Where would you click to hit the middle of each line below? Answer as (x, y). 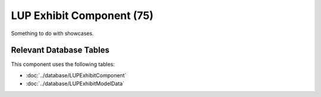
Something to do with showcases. (53, 33)
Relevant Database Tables (60, 50)
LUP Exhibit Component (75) (82, 15)
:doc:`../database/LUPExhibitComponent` (76, 75)
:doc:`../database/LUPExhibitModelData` (75, 84)
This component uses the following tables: (63, 64)
